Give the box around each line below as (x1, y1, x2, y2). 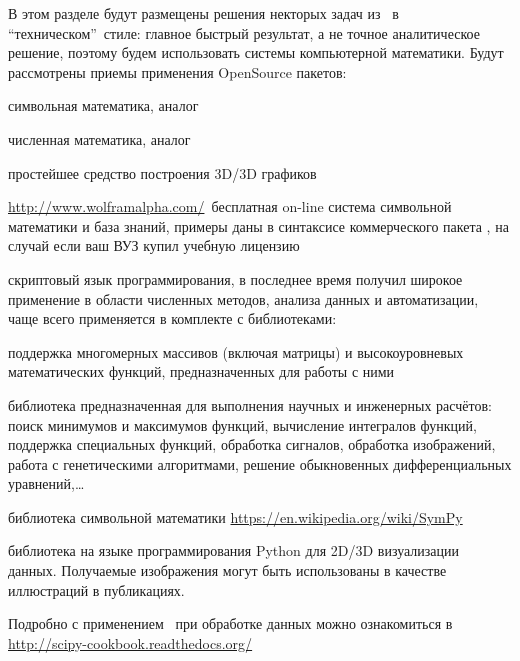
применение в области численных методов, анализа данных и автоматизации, (8, 288, 479, 309)
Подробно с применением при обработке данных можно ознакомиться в (8, 613, 453, 634)
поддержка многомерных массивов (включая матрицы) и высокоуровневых (8, 341, 464, 362)
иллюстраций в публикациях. (8, 579, 185, 600)
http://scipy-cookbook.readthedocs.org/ (8, 632, 253, 653)
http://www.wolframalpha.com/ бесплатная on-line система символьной (8, 196, 452, 217)
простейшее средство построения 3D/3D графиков (8, 162, 317, 183)
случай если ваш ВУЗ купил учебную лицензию (8, 235, 300, 256)
